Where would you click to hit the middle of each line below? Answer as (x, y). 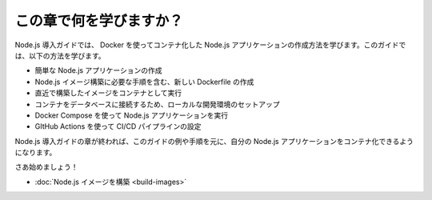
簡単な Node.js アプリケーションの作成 (99, 70)
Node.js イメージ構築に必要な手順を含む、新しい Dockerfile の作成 (144, 82)
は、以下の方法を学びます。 (60, 55)
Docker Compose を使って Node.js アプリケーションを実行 (131, 115)
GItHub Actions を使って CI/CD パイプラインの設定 (118, 126)
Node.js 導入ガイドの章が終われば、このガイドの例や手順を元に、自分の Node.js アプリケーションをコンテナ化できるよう (214, 141)
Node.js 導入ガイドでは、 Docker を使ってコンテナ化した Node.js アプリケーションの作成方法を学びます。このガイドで (210, 45)
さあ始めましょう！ (46, 167)
